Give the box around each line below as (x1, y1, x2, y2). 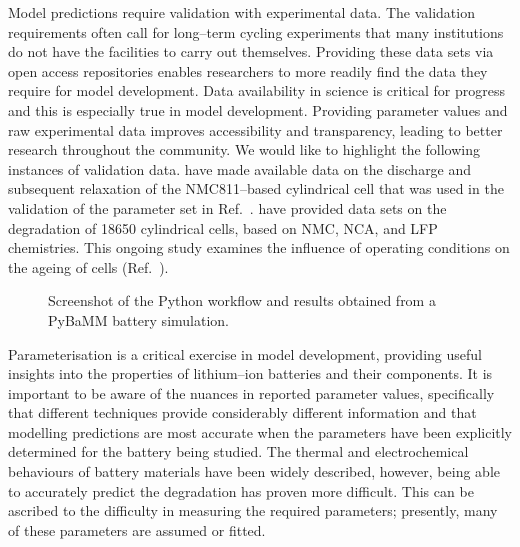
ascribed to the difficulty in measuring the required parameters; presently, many (8, 500, 498, 521)
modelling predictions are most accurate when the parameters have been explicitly (8, 421, 513, 442)
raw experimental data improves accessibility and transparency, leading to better (8, 119, 503, 140)
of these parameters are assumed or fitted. (8, 519, 266, 540)
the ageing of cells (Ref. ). (8, 256, 169, 277)
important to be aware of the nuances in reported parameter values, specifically (8, 382, 495, 403)
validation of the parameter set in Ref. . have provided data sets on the (8, 197, 447, 218)
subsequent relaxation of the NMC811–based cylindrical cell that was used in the (8, 178, 504, 199)
